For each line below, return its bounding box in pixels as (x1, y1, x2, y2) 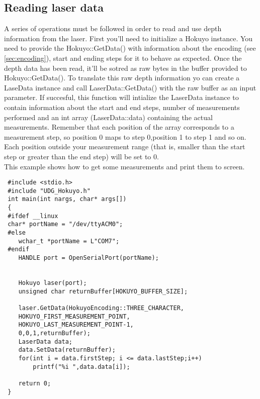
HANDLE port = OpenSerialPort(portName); (18, 254, 159, 262)
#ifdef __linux (8, 212, 58, 220)
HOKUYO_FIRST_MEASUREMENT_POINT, (18, 313, 130, 320)
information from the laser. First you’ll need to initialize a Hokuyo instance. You (4, 33, 253, 43)
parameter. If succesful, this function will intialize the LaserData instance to (4, 92, 239, 103)
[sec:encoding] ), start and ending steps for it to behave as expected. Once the (4, 52, 242, 63)
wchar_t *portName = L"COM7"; (18, 237, 120, 245)
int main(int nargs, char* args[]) (8, 195, 127, 203)
